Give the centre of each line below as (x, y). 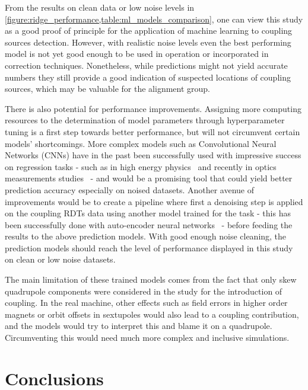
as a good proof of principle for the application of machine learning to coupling (149, 31)
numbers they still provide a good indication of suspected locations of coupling (148, 77)
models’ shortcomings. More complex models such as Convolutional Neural (141, 143)
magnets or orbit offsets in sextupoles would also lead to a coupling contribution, (152, 314)
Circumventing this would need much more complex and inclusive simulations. (147, 338)
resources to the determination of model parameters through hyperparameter (145, 120)
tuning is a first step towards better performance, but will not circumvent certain (153, 131)
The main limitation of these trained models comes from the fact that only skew (151, 279)
